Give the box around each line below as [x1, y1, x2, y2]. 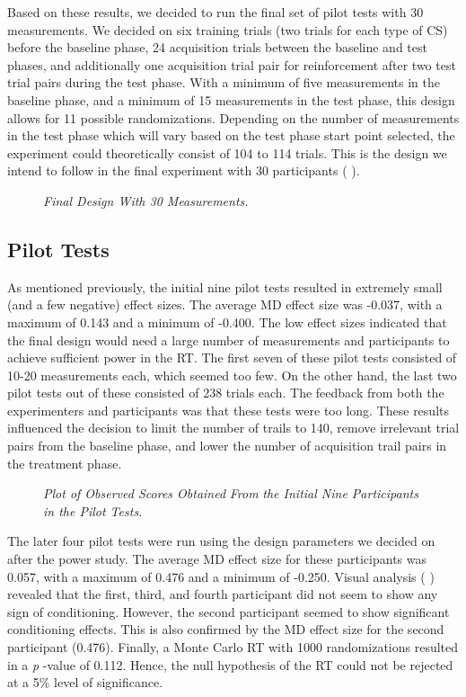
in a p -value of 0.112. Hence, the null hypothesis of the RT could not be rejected [7, 655, 453, 674]
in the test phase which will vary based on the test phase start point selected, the [7, 126, 455, 145]
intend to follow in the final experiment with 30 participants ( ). [7, 161, 360, 180]
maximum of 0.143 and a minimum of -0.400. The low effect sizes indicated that [7, 312, 447, 331]
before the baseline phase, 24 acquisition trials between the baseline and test [7, 38, 427, 57]
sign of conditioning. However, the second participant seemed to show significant [7, 602, 450, 621]
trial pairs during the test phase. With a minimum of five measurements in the [7, 73, 440, 92]
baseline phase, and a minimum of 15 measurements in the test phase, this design [7, 90, 455, 109]
